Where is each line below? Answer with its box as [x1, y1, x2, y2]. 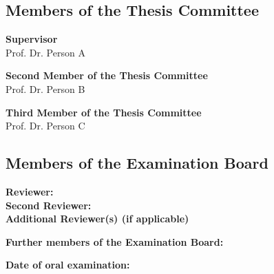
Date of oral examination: [6, 257, 130, 272]
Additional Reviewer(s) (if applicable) [6, 211, 189, 226]
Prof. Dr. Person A [6, 45, 85, 59]
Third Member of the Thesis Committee [6, 105, 202, 119]
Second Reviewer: [6, 198, 92, 212]
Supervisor [6, 32, 58, 46]
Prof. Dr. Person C [6, 118, 85, 133]
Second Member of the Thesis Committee [6, 68, 208, 83]
